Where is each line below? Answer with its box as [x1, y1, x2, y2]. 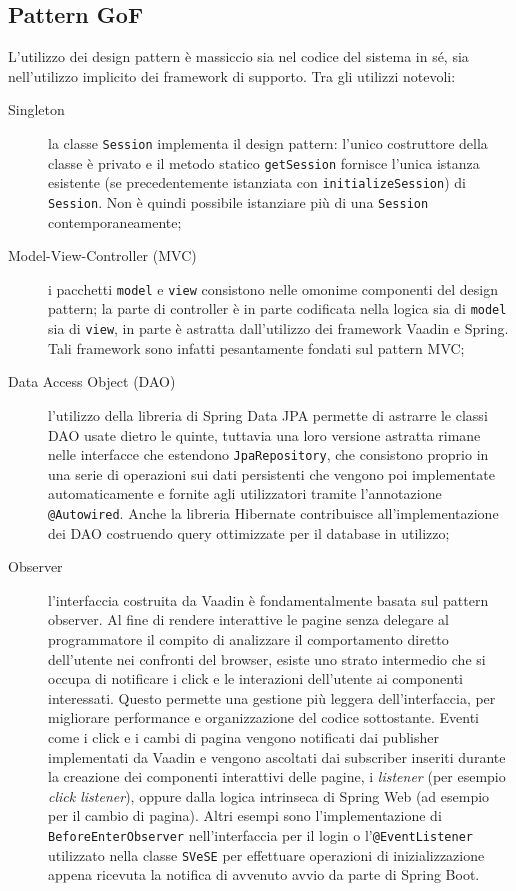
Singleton [8, 99, 65, 120]
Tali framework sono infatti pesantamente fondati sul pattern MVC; [48, 337, 465, 358]
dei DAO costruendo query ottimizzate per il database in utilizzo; [48, 522, 450, 543]
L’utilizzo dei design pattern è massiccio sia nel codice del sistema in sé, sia [8, 46, 469, 67]
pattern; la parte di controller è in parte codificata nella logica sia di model [48, 298, 507, 319]
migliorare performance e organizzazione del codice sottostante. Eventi [48, 707, 480, 728]
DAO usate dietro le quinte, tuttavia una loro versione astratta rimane [48, 424, 481, 445]
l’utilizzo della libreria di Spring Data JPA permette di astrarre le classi [48, 404, 488, 425]
